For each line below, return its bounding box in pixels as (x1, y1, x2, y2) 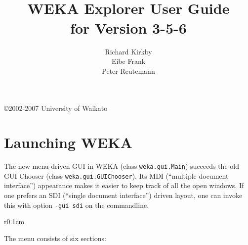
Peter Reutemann (102, 65, 155, 76)
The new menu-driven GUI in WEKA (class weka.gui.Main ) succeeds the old (4, 161, 239, 171)
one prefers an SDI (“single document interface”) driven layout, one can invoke (4, 190, 243, 200)
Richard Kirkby (105, 46, 152, 56)
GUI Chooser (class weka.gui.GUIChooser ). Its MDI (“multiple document (4, 170, 229, 181)
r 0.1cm (4, 216, 25, 227)
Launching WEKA (4, 132, 132, 152)
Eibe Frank (111, 56, 146, 66)
